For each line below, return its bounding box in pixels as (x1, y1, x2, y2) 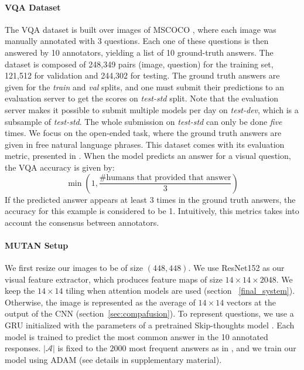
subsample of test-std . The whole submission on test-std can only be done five (5, 115, 282, 127)
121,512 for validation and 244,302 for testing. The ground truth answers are (5, 69, 280, 82)
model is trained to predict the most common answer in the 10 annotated (5, 330, 268, 342)
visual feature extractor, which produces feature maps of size (5, 273, 223, 285)
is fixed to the (57, 342, 107, 354)
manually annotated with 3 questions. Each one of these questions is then (5, 35, 269, 47)
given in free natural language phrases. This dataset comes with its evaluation (5, 138, 285, 150)
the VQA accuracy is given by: (5, 161, 115, 173)
